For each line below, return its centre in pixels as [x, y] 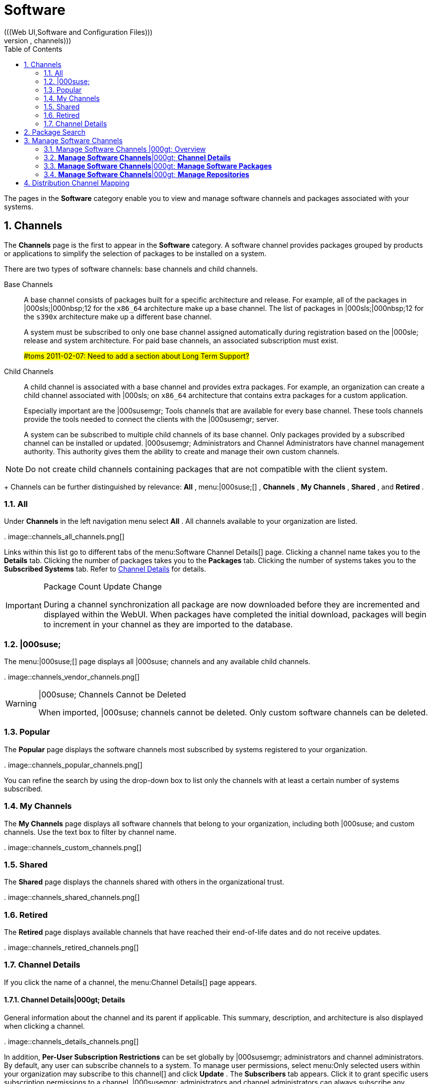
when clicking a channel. [44, 1026]
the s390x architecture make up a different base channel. [118, 316]
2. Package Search [55, 132]
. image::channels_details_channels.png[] [72, 1042]
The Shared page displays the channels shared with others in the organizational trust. [144, 882]
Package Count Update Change [103, 587]
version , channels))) [38, 40]
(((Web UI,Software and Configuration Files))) [78, 32]
